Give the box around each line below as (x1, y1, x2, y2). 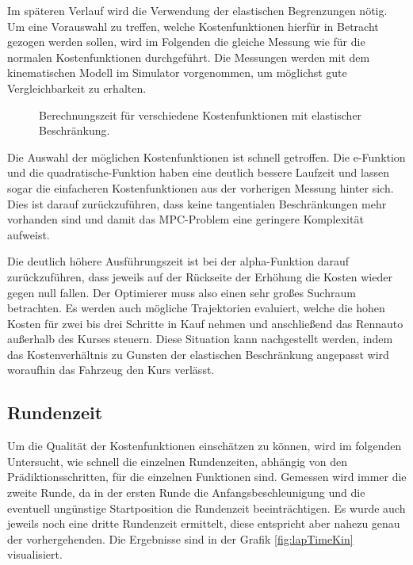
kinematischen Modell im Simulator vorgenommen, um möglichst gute (7, 64, 347, 81)
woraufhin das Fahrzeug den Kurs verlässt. (7, 361, 215, 378)
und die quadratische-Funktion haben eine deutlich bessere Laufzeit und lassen (7, 164, 389, 181)
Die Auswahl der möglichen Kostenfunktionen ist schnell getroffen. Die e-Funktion (7, 148, 406, 165)
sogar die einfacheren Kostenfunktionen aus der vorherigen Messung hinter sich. (7, 179, 394, 196)
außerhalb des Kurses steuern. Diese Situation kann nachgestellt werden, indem (7, 330, 393, 347)
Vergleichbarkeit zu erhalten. (7, 79, 147, 96)
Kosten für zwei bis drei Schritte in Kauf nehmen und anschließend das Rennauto (7, 315, 403, 331)
